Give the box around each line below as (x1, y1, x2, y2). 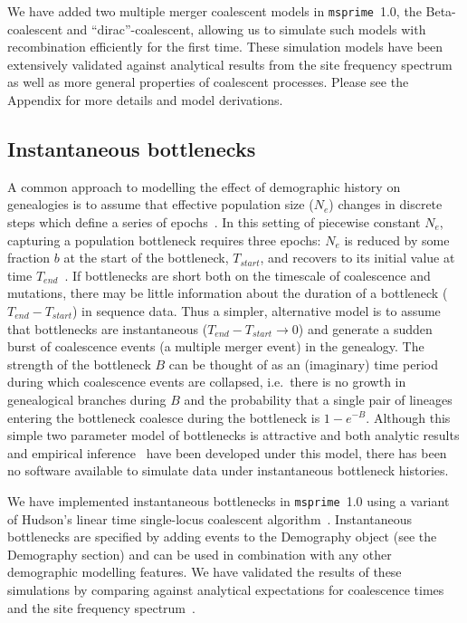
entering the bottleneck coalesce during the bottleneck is (7, 407, 320, 427)
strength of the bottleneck (7, 354, 151, 373)
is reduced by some (344, 230, 450, 249)
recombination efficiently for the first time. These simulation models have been (7, 37, 443, 56)
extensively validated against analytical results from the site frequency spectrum (7, 54, 453, 73)
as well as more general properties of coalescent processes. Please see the (7, 72, 409, 91)
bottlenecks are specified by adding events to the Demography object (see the (7, 527, 437, 546)
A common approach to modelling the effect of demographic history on (7, 177, 401, 196)
